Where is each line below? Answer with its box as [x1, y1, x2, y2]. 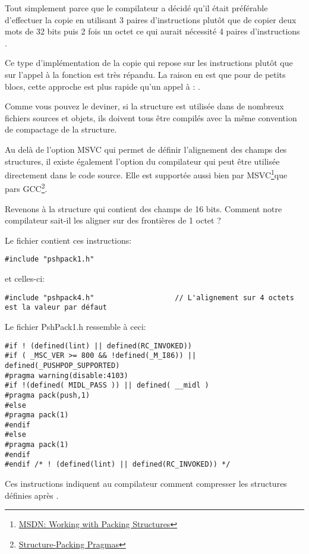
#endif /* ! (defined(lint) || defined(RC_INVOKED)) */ [5, 460, 231, 469]
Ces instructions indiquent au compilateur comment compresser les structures [5, 477, 287, 490]
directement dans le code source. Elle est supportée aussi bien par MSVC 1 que [5, 167, 288, 181]
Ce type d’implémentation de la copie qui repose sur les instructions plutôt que [5, 56, 293, 69]
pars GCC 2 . [5, 181, 48, 195]
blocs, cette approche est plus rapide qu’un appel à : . [5, 80, 200, 92]
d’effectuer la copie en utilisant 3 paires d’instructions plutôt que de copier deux [5, 13, 297, 26]
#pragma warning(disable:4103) [5, 371, 128, 380]
